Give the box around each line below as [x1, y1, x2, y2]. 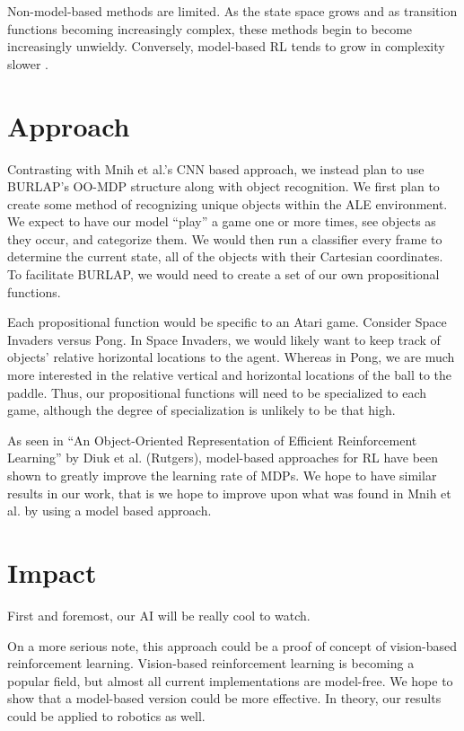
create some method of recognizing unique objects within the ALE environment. [7, 194, 448, 213]
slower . [7, 54, 49, 73]
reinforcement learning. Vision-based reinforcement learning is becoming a [7, 654, 415, 673]
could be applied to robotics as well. [7, 706, 206, 725]
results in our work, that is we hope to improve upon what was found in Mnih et [7, 483, 451, 502]
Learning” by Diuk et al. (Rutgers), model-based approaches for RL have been [7, 448, 439, 467]
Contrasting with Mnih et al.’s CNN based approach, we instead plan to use [7, 159, 425, 178]
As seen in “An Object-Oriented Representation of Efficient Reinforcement [7, 430, 417, 449]
